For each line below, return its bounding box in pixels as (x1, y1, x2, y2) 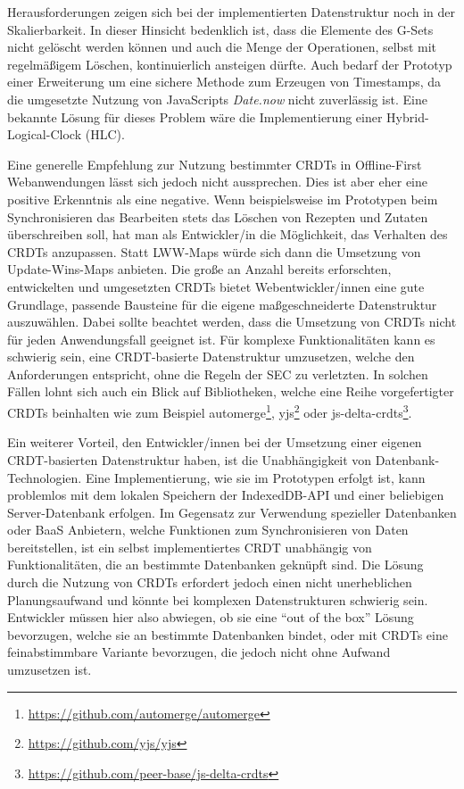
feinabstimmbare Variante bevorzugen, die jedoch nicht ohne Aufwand (7, 643, 391, 661)
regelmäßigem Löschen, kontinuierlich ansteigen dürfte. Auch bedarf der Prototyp (7, 54, 452, 73)
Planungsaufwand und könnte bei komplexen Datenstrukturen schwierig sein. (7, 590, 428, 609)
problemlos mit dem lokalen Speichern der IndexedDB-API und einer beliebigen (7, 486, 444, 504)
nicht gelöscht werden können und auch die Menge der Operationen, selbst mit (7, 37, 437, 56)
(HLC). (85, 125, 125, 144)
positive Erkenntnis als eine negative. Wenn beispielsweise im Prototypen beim (7, 189, 438, 208)
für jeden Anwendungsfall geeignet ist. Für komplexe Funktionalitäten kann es (7, 329, 435, 348)
